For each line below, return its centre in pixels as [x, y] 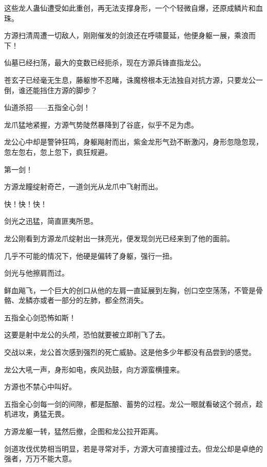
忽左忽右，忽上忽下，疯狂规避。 [58, 151]
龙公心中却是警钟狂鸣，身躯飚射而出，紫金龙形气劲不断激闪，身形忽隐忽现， [133, 142]
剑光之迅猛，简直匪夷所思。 [51, 221]
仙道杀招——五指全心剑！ [47, 107]
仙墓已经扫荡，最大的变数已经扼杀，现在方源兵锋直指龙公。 [105, 62]
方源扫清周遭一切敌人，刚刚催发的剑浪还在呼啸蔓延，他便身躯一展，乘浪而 [130, 35]
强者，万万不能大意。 [40, 459]
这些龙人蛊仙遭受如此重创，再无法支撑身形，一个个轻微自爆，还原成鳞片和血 [133, 8]
